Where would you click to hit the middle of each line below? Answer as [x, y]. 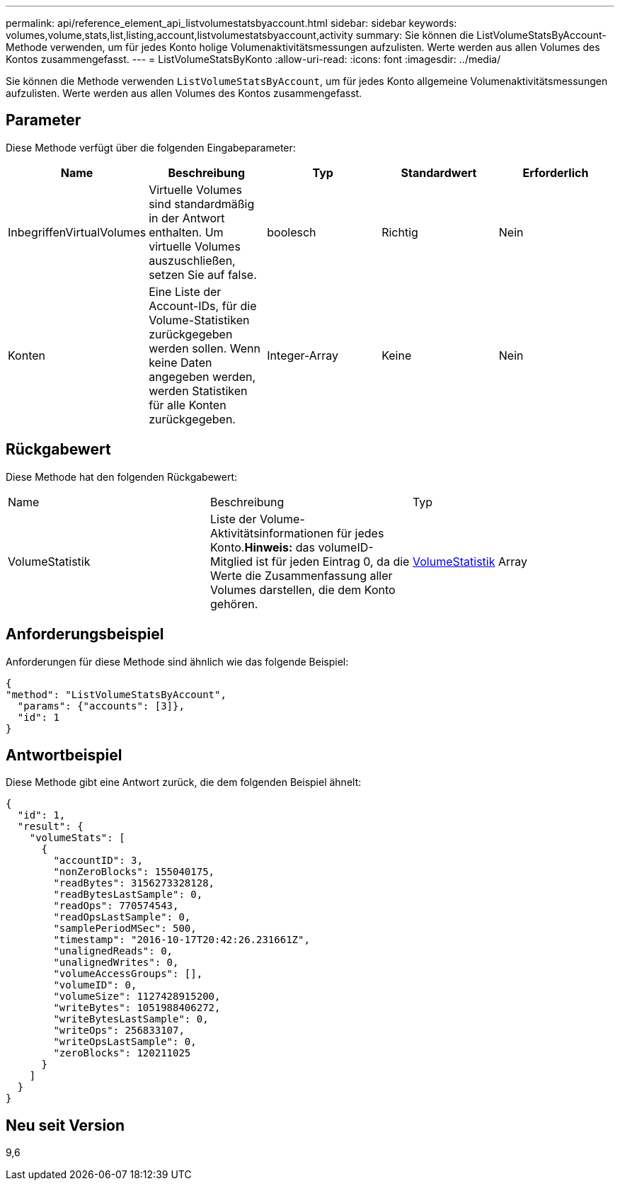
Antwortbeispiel [64, 755]
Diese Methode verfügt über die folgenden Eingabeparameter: [151, 147]
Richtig [400, 232]
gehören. [234, 604]
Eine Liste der [185, 291]
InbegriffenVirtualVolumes [77, 232]
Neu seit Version [65, 1125]
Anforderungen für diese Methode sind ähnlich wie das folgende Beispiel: [177, 661]
